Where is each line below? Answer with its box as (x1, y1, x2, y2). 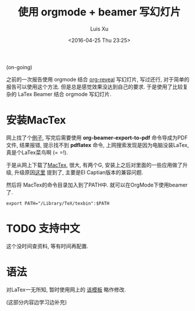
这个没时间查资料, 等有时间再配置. (6, 243, 89, 250)
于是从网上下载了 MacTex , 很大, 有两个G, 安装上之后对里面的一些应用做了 (6, 161, 183, 168)
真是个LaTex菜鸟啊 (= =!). (6, 149, 68, 156)
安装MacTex (6, 113, 66, 127)
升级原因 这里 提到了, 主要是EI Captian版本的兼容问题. (14, 169, 144, 176)
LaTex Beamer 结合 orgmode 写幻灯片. (17, 90, 112, 97)
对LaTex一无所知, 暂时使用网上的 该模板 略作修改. (6, 286, 126, 293)
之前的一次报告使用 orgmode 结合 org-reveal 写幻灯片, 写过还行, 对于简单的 (6, 76, 190, 83)
